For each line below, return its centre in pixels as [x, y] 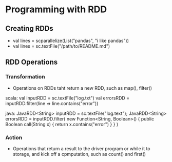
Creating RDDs [30, 28]
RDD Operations [32, 62]
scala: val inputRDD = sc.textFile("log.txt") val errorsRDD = [68, 98]
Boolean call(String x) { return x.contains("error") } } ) [62, 124]
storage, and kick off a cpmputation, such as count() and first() [79, 154]
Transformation [25, 77]
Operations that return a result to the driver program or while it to [81, 148]
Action [14, 137]
